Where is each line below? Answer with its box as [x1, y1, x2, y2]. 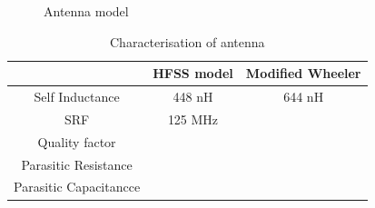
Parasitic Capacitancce [14, 177, 141, 196]
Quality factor [37, 132, 116, 151]
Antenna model [44, 2, 129, 20]
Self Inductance [34, 87, 120, 106]
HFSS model [153, 64, 233, 83]
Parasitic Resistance [21, 154, 133, 173]
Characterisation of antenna [110, 32, 265, 51]
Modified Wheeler [245, 64, 361, 83]
